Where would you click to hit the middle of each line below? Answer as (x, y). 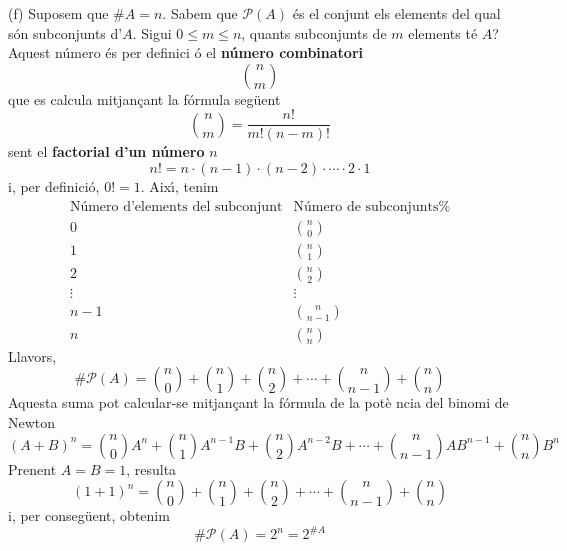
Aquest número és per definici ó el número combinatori (185, 52)
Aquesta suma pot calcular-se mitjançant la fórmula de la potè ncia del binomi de (258, 402)
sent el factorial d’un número (106, 151)
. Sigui (152, 32)
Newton (32, 422)
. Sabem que (200, 13)
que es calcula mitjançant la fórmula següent (144, 98)
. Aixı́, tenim (179, 186)
